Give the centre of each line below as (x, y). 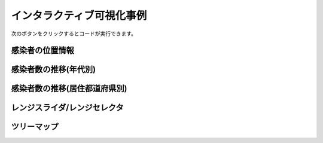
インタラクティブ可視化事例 (79, 16)
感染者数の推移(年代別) (53, 70)
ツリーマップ (35, 127)
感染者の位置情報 (42, 51)
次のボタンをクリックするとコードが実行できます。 (74, 34)
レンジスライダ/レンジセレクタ (67, 108)
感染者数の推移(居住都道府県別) (69, 89)
